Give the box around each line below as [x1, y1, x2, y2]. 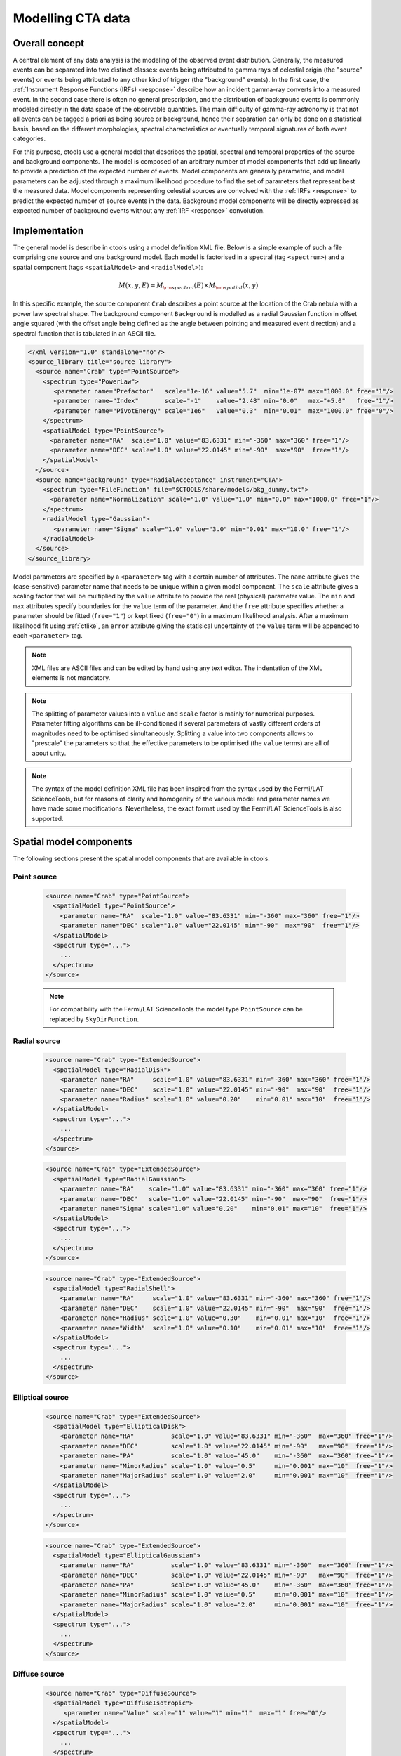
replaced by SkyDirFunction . [49, 1015, 140, 1023]
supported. [32, 814, 64, 823]
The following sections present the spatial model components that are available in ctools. [13, 854, 270, 863]
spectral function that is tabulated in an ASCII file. [13, 329, 156, 337]
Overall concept [13, 37, 84, 49]
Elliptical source [13, 1392, 69, 1402]
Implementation [13, 225, 84, 237]
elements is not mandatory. [32, 674, 111, 682]
